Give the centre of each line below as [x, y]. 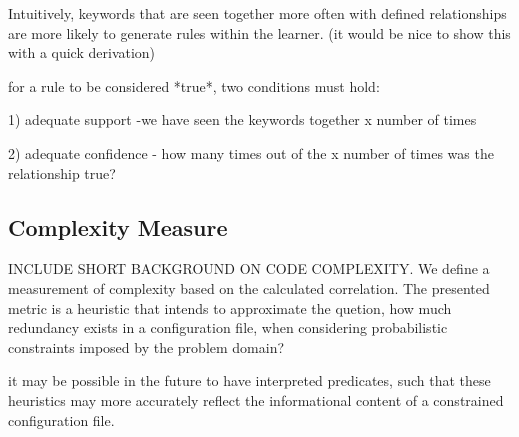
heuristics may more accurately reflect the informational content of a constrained [256, 399]
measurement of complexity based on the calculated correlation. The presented [249, 287]
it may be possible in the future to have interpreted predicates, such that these [249, 380]
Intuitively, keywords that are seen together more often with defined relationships [257, 13]
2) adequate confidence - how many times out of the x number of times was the [251, 152]
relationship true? [62, 172]
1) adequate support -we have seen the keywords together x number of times [242, 119]
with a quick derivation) [82, 52]
